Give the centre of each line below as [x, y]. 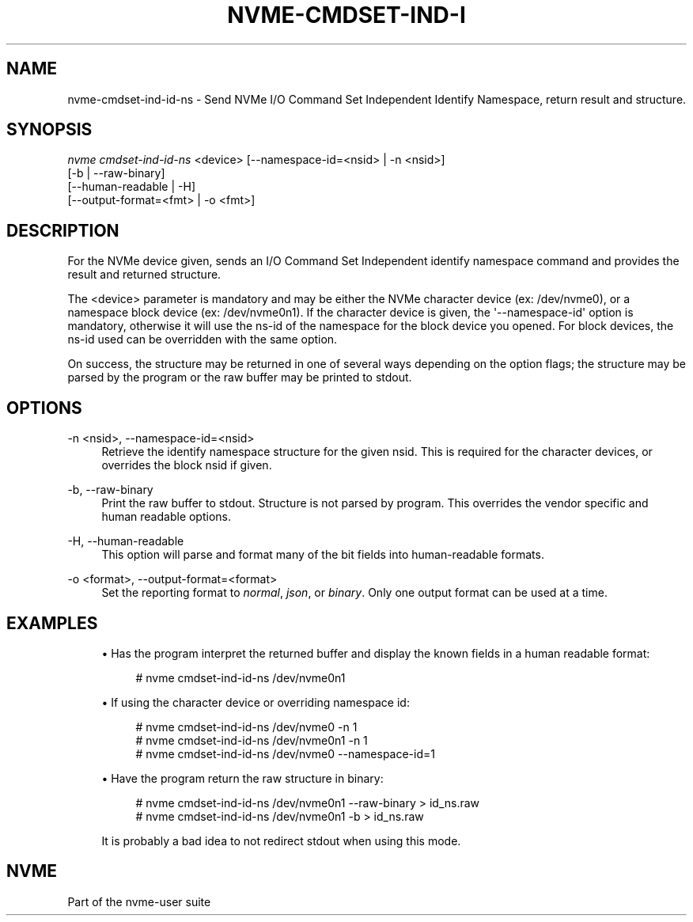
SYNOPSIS [49, 130]
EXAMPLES [52, 623]
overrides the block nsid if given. [187, 465]
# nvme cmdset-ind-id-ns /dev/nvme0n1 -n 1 [252, 740]
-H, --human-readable [126, 541]
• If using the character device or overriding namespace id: [256, 702]
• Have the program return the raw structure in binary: [242, 778]
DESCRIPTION [63, 230]
